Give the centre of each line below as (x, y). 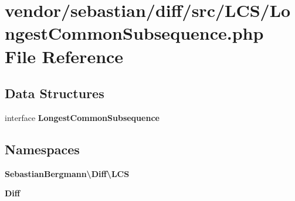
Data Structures (55, 93)
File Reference (64, 56)
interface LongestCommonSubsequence (82, 117)
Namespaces (42, 149)
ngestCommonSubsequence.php (134, 33)
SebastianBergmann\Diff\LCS (67, 173)
